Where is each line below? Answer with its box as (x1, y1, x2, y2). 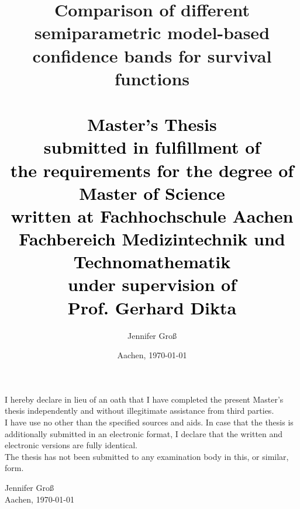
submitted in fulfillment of (43, 135, 261, 159)
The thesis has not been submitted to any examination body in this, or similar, (5, 450, 289, 462)
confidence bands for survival (32, 43, 272, 67)
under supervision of (67, 272, 237, 296)
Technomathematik (73, 250, 231, 273)
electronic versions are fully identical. (5, 439, 137, 451)
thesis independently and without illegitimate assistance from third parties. (5, 404, 274, 417)
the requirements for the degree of (10, 158, 294, 182)
